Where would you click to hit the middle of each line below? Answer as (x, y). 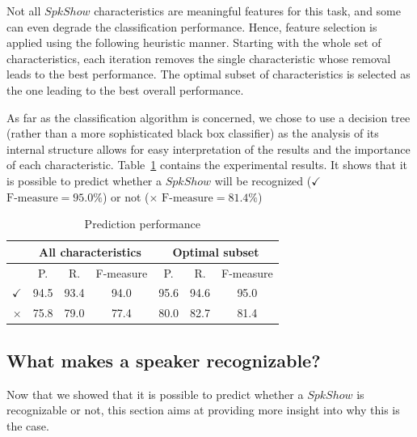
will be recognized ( (263, 180)
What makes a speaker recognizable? (164, 360)
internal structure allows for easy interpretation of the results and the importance (208, 148)
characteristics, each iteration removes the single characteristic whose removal (199, 58)
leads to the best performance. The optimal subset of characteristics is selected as (208, 74)
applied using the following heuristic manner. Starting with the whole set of (194, 42)
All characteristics (90, 251)
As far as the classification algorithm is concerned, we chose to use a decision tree (208, 117)
